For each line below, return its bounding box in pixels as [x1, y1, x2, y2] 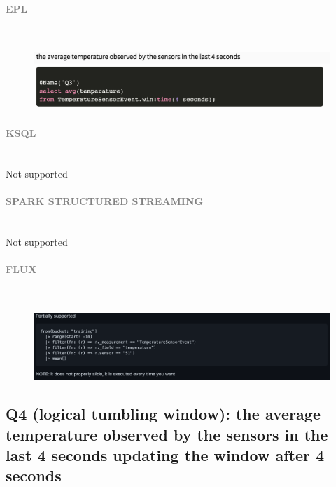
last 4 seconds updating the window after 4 [6, 443, 325, 465]
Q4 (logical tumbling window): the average [6, 403, 321, 425]
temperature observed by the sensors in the [6, 423, 328, 445]
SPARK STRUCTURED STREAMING [6, 194, 204, 208]
